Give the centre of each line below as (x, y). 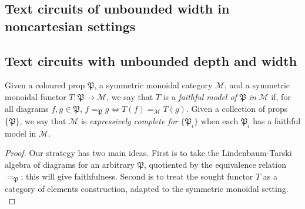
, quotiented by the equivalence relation (215, 164)
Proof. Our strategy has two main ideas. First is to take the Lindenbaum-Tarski (148, 153)
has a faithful (277, 121)
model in (21, 133)
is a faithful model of (200, 96)
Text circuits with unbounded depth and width (151, 60)
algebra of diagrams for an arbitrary (70, 164)
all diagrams (27, 108)
